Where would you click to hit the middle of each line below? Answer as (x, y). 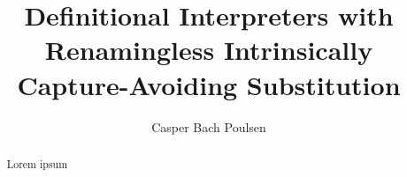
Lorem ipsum (37, 163)
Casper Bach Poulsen (209, 126)
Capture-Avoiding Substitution (209, 84)
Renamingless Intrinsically (209, 50)
